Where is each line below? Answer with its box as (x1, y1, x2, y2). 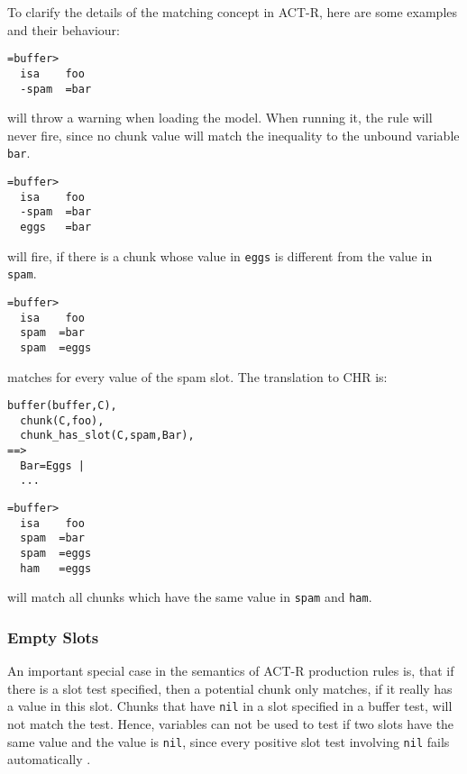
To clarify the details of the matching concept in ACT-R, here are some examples (7, 3, 458, 21)
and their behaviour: (7, 20, 120, 39)
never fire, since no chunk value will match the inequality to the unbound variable (7, 125, 460, 144)
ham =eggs (20, 561, 92, 575)
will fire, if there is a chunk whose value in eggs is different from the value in (7, 246, 433, 265)
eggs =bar (20, 220, 92, 233)
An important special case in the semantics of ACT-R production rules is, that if (7, 661, 454, 680)
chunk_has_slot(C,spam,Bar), (20, 429, 195, 442)
